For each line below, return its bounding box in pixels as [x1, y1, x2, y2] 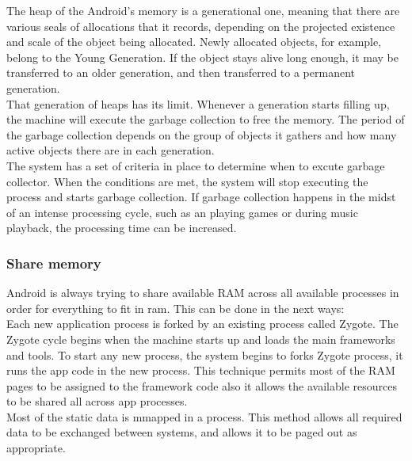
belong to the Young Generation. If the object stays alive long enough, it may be [6, 48, 399, 65]
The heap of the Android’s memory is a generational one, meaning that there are [6, 2, 400, 18]
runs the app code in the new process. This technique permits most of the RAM [6, 362, 395, 379]
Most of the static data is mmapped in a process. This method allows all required [6, 408, 402, 425]
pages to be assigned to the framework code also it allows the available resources [6, 377, 397, 394]
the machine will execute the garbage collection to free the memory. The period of [6, 111, 405, 128]
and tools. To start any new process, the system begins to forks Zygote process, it [6, 346, 403, 363]
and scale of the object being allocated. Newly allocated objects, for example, [6, 33, 382, 50]
